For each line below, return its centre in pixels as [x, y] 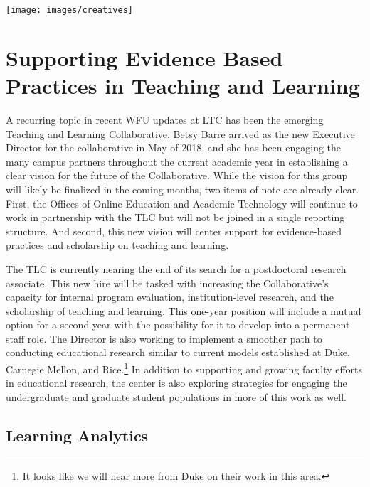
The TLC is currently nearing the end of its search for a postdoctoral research [176, 268]
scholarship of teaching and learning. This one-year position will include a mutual [184, 310]
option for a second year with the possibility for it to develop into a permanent [178, 325]
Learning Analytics [77, 435]
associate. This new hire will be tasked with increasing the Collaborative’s [167, 283]
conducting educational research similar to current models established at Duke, [178, 352]
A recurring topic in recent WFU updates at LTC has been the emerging [165, 119]
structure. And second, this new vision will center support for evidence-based [174, 231]
